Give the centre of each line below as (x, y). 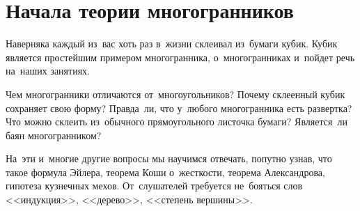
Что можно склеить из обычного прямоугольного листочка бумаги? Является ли (177, 122)
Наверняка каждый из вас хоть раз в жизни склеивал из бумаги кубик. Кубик (172, 44)
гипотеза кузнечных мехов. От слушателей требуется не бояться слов (154, 186)
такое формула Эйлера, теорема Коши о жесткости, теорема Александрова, (165, 172)
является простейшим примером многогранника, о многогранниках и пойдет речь (180, 57)
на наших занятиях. (48, 71)
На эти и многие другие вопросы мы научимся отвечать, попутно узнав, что (169, 158)
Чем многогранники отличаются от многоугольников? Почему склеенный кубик (175, 94)
